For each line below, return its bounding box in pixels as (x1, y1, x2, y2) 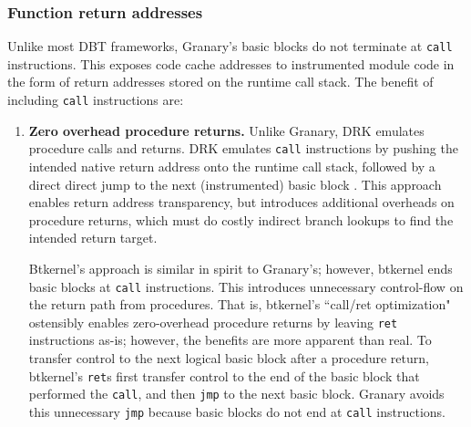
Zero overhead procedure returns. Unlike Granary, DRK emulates (28, 120, 425, 140)
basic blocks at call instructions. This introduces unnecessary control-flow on (28, 276, 464, 296)
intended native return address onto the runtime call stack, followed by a (28, 156, 435, 175)
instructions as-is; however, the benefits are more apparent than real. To (28, 330, 432, 349)
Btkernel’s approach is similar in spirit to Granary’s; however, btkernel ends (28, 258, 453, 277)
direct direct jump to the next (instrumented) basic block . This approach (28, 174, 442, 193)
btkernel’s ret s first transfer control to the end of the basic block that (28, 366, 420, 385)
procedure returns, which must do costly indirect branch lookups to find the (28, 210, 454, 229)
